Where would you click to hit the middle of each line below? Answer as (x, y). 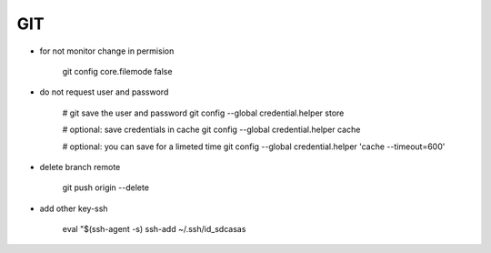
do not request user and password (104, 92)
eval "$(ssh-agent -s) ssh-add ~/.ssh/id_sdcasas (154, 229)
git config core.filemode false (117, 71)
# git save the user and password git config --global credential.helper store (203, 113)
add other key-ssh (74, 208)
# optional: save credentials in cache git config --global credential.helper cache (211, 130)
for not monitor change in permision (107, 51)
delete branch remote (80, 167)
